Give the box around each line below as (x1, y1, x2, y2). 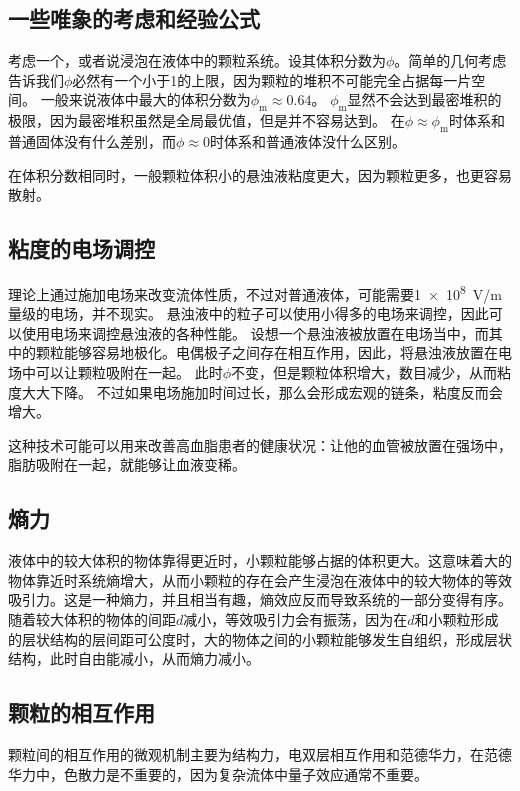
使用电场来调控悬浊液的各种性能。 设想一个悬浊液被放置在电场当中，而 (21, 322, 489, 343)
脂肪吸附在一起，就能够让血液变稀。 (8, 454, 246, 475)
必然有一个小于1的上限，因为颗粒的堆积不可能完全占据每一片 (72, 69, 472, 90)
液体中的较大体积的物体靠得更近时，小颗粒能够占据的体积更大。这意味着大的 (8, 550, 512, 571)
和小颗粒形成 (414, 608, 499, 629)
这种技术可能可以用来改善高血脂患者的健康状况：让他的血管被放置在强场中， (8, 434, 512, 455)
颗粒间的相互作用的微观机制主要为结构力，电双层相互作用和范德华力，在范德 (8, 743, 512, 764)
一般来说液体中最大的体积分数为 (40, 89, 251, 110)
